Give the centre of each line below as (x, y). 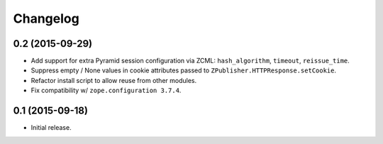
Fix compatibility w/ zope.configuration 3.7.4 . (106, 90)
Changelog (46, 18)
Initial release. (51, 128)
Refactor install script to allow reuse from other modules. (114, 80)
